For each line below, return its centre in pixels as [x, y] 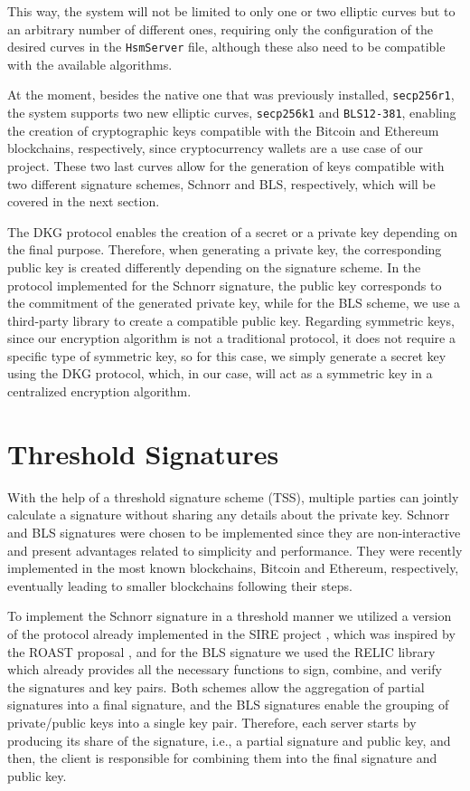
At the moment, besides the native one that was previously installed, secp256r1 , [231, 95]
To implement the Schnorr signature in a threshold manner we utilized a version [230, 616]
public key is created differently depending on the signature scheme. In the [214, 267]
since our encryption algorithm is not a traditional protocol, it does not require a [231, 338]
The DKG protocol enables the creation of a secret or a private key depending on [233, 231]
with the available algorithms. [90, 64]
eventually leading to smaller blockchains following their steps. [180, 585]
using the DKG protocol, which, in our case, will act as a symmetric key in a [220, 373]
